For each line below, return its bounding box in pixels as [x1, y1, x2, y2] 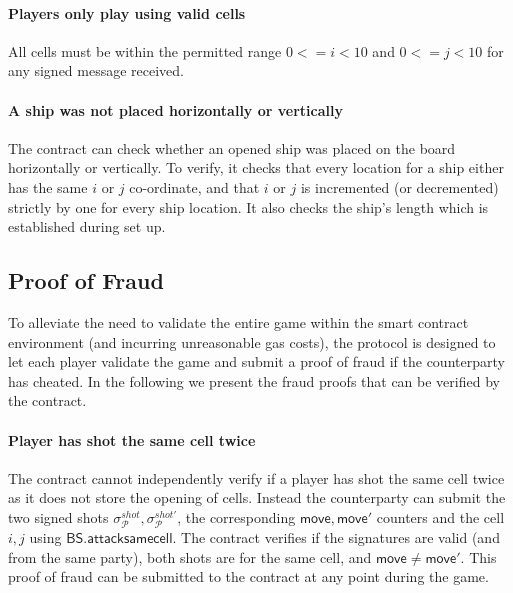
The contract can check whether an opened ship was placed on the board [8, 137, 456, 158]
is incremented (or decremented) [300, 176, 499, 197]
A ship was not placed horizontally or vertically [8, 99, 343, 120]
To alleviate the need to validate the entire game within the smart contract [8, 311, 469, 332]
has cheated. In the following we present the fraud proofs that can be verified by [8, 370, 500, 391]
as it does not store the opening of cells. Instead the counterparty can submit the [8, 487, 506, 508]
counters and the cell [376, 506, 505, 527]
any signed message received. [8, 60, 185, 81]
